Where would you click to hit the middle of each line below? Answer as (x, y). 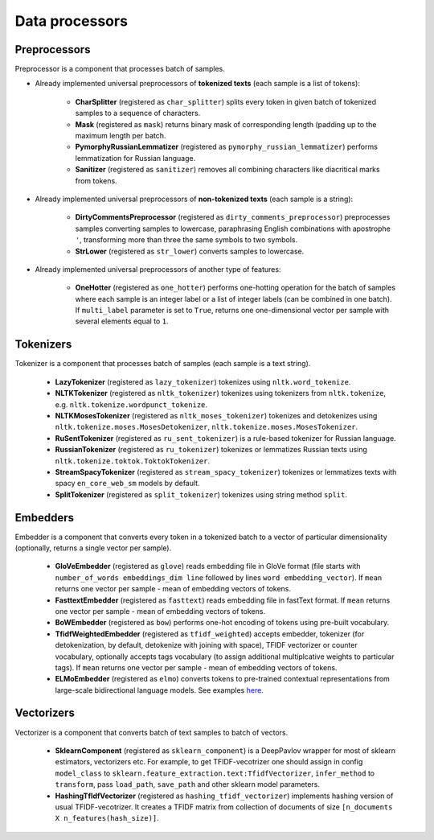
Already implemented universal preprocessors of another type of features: (158, 269)
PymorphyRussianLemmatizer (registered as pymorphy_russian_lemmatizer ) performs (226, 147)
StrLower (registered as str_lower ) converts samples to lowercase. (190, 251)
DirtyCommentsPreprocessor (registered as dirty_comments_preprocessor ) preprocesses (233, 217)
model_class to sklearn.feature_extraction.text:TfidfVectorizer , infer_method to (215, 773)
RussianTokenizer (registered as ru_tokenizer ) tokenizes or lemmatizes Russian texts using (211, 450)
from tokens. (96, 180)
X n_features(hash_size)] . (107, 818)
